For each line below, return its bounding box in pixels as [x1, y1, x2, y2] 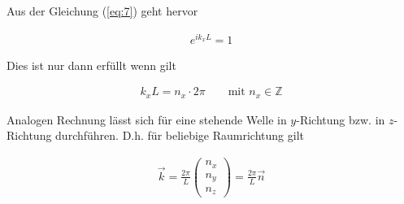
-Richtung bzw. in [296, 111, 385, 128]
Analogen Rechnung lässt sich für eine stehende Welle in [7, 111, 287, 128]
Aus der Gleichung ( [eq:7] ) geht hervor [7, 2, 198, 19]
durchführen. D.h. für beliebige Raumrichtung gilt [55, 127, 304, 144]
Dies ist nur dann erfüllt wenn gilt [7, 56, 176, 73]
